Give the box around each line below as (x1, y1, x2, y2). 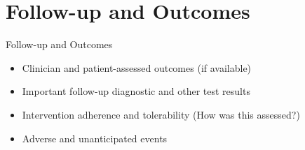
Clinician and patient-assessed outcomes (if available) (22, 60, 252, 75)
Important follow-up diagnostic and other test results (22, 84, 250, 98)
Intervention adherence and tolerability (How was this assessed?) (22, 107, 300, 121)
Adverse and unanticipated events (22, 130, 168, 145)
